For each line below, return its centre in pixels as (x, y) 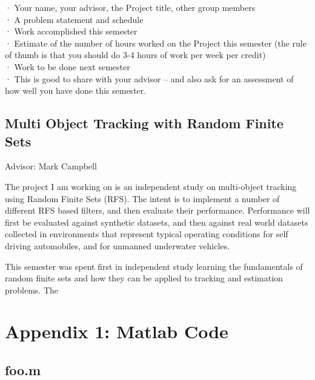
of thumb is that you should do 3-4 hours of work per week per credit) (135, 55)
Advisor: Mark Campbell (51, 166)
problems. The (32, 290)
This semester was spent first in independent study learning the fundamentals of (154, 266)
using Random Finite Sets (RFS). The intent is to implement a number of (142, 198)
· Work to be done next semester (68, 66)
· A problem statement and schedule (74, 19)
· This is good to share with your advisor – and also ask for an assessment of (149, 78)
